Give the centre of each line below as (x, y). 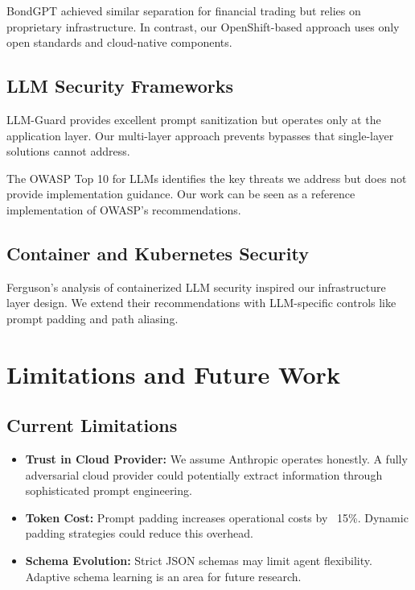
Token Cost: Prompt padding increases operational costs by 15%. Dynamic (217, 517)
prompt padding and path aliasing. (92, 318)
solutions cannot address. (68, 151)
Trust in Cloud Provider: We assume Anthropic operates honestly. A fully (216, 459)
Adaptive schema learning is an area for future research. (163, 576)
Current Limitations (92, 425)
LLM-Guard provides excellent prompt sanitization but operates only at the (194, 119)
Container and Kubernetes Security (158, 253)
